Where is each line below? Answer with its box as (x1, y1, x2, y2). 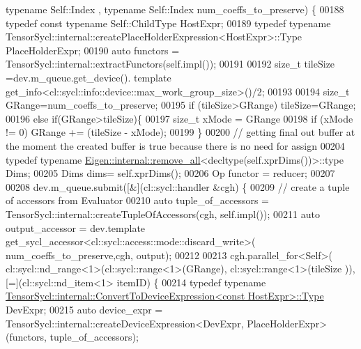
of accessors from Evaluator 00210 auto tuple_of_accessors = (6, 193, 270, 208)
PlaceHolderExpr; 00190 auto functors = (6, 42, 180, 57)
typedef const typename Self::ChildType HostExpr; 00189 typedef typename (6, 15, 331, 30)
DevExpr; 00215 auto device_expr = (6, 302, 163, 317)
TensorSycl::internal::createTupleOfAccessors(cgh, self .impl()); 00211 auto (6, 206, 320, 221)
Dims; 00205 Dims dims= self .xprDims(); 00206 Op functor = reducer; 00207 (6, 166, 335, 180)
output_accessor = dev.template (6, 220, 146, 235)
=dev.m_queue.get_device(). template (6, 70, 171, 84)
